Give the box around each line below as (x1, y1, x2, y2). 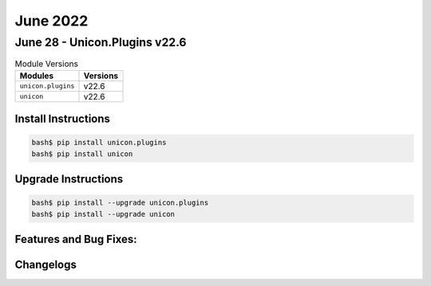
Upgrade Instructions (14, 172, 124, 186)
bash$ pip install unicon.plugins (31, 138, 167, 147)
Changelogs (14, 258, 77, 272)
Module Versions (14, 58, 79, 69)
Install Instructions (14, 112, 111, 126)
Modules (19, 70, 54, 81)
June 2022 (14, 12, 89, 29)
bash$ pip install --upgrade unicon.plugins (31, 198, 209, 207)
